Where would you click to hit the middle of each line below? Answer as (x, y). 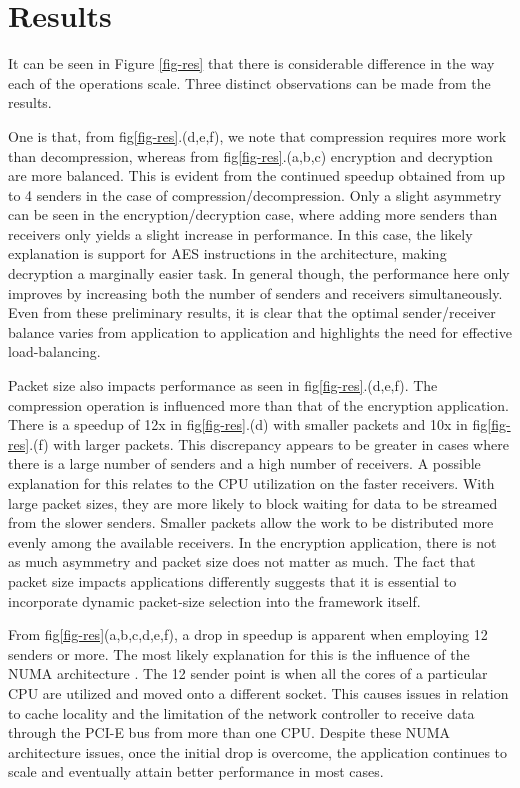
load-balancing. (54, 351)
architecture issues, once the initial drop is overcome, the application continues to (258, 751)
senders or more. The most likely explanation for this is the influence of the (239, 653)
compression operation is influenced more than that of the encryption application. (258, 404)
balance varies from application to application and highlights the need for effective (260, 331)
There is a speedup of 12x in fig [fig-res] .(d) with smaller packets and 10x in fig (248, 424)
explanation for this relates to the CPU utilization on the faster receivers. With (251, 483)
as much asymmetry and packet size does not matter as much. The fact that (242, 561)
